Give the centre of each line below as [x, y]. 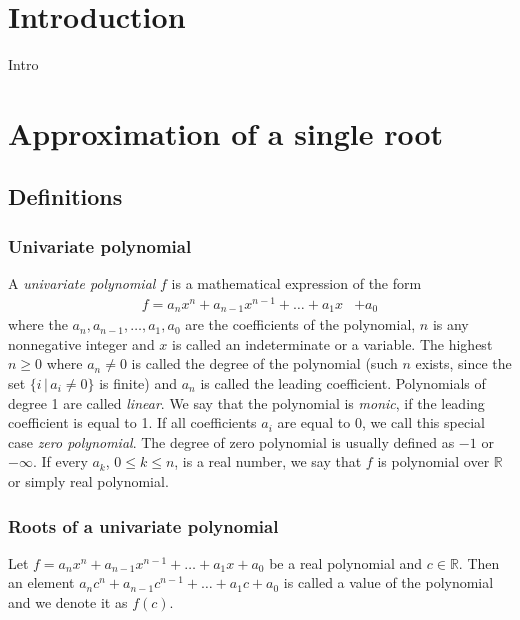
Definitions [65, 196]
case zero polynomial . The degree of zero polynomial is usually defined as [231, 441]
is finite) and [138, 383]
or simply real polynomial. [88, 481]
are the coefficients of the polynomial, [300, 324]
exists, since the [463, 363]
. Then [479, 562]
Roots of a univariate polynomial [143, 525]
